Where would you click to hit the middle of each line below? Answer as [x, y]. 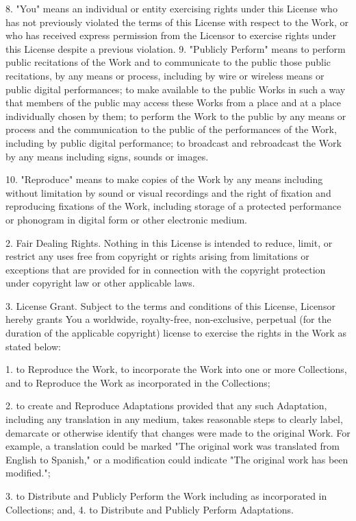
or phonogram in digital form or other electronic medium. [126, 219]
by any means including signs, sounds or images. [107, 156]
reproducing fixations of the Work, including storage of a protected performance [174, 206]
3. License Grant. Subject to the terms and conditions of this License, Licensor [170, 305]
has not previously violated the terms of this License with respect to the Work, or [177, 22]
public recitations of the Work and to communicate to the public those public [168, 62]
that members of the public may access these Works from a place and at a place [174, 102]
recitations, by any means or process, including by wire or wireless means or [165, 75]
